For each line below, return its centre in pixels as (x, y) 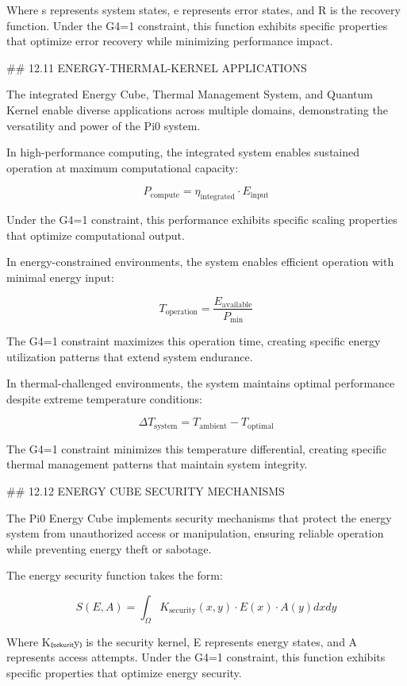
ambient (213, 426)
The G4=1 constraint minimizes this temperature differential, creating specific (197, 448)
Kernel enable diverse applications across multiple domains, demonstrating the (197, 109)
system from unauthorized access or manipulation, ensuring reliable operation (195, 533)
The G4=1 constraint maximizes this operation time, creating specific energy (194, 341)
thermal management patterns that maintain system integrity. (157, 464)
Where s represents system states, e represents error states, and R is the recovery (203, 10)
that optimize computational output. (96, 235)
